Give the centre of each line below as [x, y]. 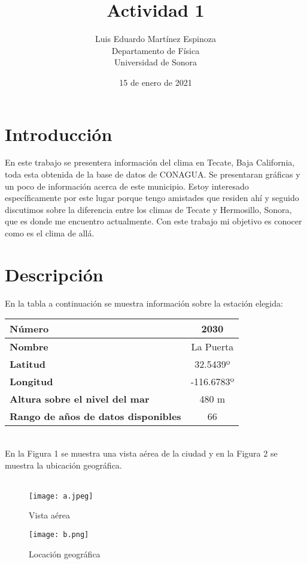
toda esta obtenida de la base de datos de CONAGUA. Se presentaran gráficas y [153, 174]
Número [29, 329]
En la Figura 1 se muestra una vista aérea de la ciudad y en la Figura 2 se [141, 453]
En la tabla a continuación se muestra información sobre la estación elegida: [144, 303]
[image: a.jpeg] [61, 496]
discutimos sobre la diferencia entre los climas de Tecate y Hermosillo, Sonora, [148, 209]
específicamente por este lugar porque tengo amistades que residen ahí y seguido [152, 198]
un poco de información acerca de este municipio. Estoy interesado [127, 186]
